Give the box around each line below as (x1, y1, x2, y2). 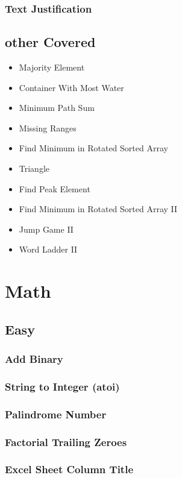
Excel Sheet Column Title (5, 462, 134, 477)
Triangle (19, 162, 50, 175)
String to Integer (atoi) (5, 379, 120, 394)
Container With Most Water (19, 81, 124, 93)
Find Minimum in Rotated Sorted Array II (19, 203, 178, 215)
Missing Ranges (19, 121, 77, 134)
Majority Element (19, 61, 85, 74)
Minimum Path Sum (19, 101, 95, 114)
